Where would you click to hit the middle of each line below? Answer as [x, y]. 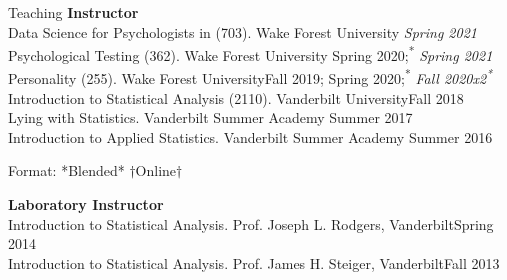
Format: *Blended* [66, 170]
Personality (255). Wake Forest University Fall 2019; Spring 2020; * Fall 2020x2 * [250, 77]
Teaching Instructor [73, 12]
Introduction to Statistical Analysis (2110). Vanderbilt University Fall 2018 [236, 97]
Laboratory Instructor [86, 204]
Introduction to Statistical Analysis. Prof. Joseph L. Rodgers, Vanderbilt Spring [251, 223]
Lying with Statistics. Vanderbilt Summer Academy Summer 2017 [210, 117]
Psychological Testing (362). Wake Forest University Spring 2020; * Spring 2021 [250, 53]
